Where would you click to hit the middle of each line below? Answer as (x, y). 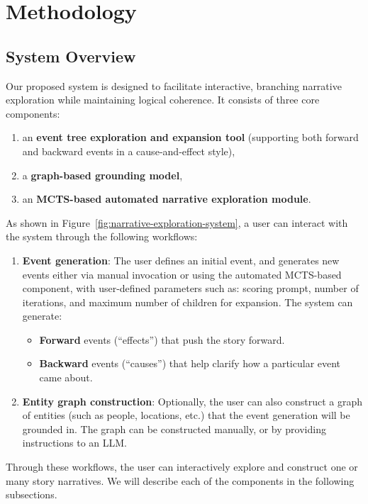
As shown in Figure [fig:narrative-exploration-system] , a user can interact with (177, 222)
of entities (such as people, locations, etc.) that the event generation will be (186, 415)
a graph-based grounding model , (102, 175)
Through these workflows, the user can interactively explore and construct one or (182, 467)
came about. (66, 377)
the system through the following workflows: (102, 236)
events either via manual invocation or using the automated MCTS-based (182, 274)
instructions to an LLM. (75, 443)
